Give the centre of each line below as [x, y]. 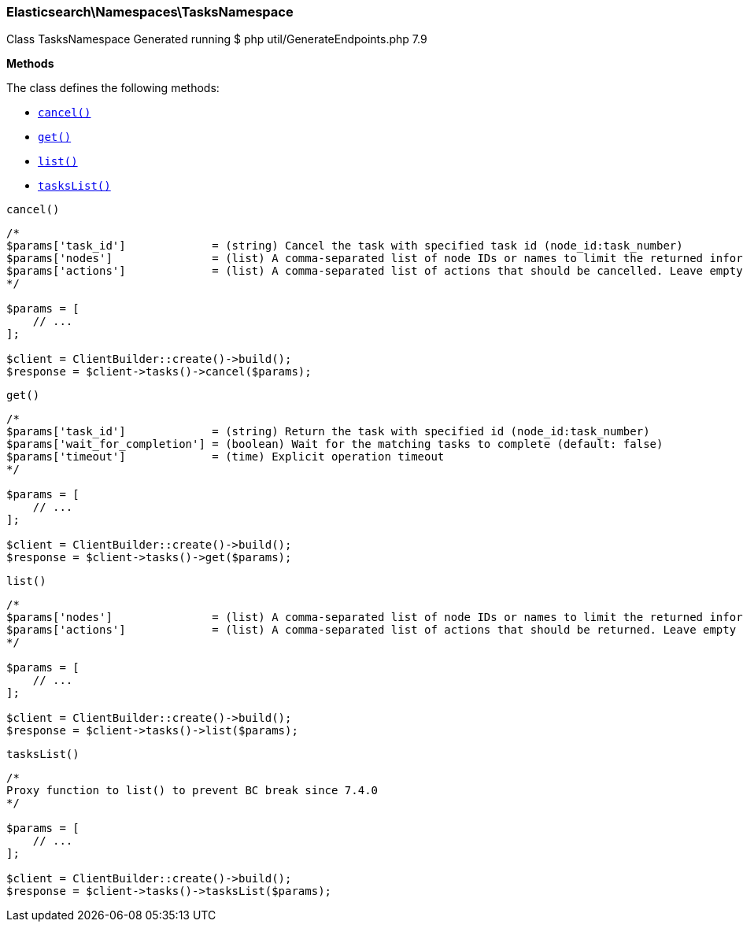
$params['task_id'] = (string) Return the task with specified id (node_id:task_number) [328, 432]
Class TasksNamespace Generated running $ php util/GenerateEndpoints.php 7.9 [217, 39]
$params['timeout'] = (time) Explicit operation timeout [225, 457]
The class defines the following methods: [113, 88]
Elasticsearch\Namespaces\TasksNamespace [150, 12]
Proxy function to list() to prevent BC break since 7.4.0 [192, 791]
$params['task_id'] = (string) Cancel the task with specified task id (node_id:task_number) [345, 246]
